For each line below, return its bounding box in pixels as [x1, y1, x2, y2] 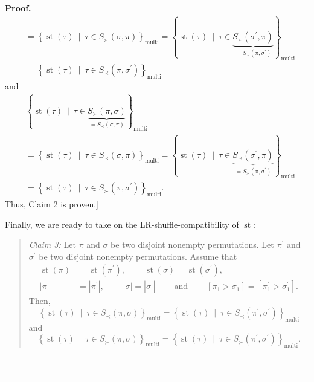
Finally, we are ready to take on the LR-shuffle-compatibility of [5, 218, 239, 230]
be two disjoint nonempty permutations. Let [111, 238, 274, 251]
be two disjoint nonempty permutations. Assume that [39, 250, 237, 262]
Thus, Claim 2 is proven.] [5, 198, 98, 210]
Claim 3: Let [28, 238, 76, 251]
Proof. [5, 2, 31, 14]
